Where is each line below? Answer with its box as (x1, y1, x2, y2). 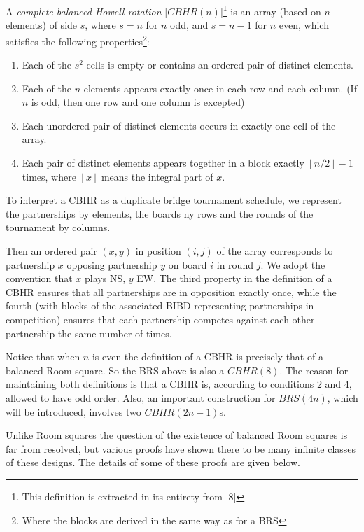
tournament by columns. (6, 220, 111, 234)
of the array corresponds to (216, 244, 333, 258)
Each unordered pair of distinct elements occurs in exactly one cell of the (22, 118, 336, 132)
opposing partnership (66, 257, 157, 272)
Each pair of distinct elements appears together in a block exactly (22, 155, 304, 170)
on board (168, 257, 207, 272)
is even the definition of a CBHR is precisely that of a (92, 349, 323, 364)
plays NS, (85, 271, 126, 286)
